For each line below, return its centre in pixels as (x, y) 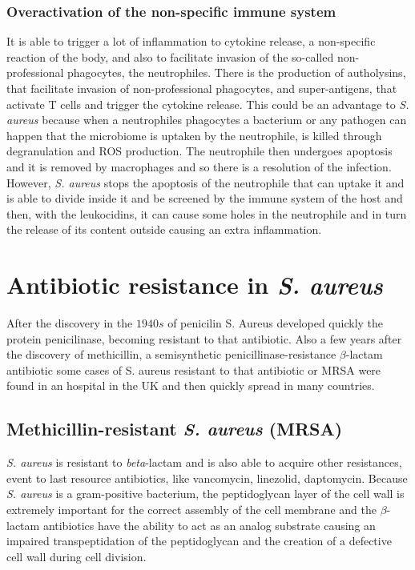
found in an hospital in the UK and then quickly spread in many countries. (191, 385)
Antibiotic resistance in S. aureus (195, 285)
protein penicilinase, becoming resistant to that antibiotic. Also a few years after (204, 338)
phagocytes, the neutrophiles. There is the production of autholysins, (237, 72)
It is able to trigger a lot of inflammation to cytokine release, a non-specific (191, 41)
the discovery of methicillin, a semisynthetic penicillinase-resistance (171, 354)
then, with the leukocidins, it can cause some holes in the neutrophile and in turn (207, 213)
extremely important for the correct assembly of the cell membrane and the (191, 510)
